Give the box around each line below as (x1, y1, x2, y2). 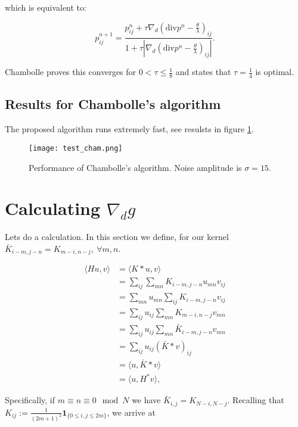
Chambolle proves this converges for (5, 66, 136, 78)
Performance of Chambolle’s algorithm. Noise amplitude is (29, 161, 242, 173)
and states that (175, 66, 231, 78)
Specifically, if (5, 394, 55, 406)
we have (132, 394, 161, 406)
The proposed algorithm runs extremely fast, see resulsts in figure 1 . (5, 123, 254, 135)
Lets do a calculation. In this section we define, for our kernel (5, 230, 229, 243)
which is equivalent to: (5, 1, 86, 13)
